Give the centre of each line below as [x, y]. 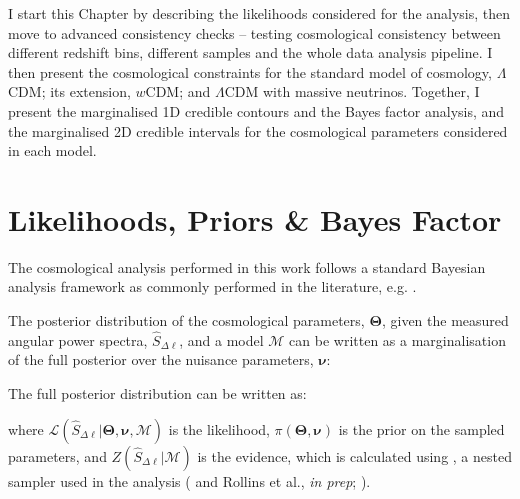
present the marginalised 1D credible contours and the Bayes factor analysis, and [256, 110]
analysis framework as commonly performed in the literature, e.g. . [212, 286]
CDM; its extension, [69, 91]
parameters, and [57, 455]
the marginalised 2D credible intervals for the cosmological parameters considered [258, 130]
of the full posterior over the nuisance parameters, [161, 359]
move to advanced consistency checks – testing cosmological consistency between [254, 32]
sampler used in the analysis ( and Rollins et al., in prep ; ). [189, 480]
